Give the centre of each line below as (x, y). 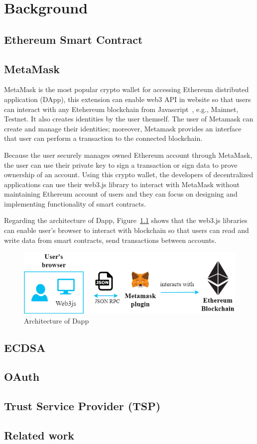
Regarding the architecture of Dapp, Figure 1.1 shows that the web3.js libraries (126, 220)
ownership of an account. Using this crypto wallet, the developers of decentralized (129, 174)
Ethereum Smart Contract (73, 39)
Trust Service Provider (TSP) (82, 406)
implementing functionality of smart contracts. (75, 203)
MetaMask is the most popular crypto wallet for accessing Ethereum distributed (127, 89)
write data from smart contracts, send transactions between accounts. (110, 240)
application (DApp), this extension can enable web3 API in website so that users (128, 99)
